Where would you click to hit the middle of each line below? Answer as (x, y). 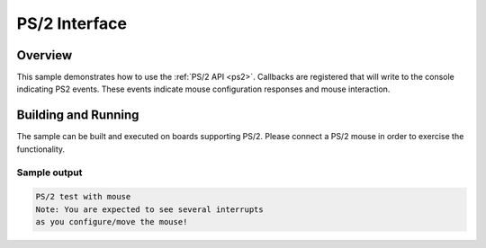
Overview (45, 55)
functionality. (41, 149)
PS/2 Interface (72, 23)
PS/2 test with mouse (83, 197)
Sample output (49, 173)
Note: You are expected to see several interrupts (150, 209)
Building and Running (78, 115)
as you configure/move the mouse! (112, 222)
